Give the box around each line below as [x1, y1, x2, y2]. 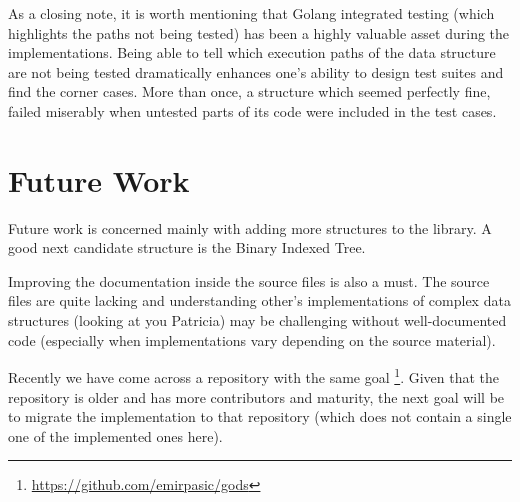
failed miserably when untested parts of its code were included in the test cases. [8, 100, 497, 121]
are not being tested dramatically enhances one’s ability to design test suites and [8, 61, 504, 82]
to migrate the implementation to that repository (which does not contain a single [8, 406, 512, 427]
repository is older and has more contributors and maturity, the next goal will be [8, 386, 505, 407]
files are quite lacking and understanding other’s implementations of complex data [8, 290, 511, 311]
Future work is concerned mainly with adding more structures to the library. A [8, 217, 492, 238]
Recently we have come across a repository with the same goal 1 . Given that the [8, 364, 500, 387]
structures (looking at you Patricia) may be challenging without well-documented [8, 310, 507, 331]
